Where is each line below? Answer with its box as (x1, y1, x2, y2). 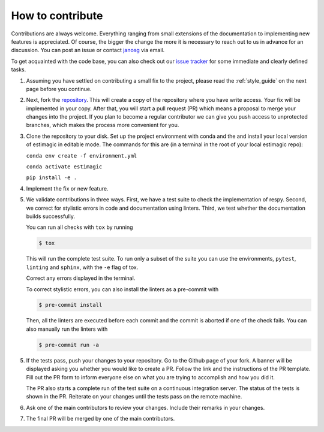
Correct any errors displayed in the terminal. (26, 274, 136, 282)
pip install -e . (26, 174, 77, 181)
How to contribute (11, 9, 103, 22)
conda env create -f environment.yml (26, 152, 137, 159)
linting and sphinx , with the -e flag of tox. (26, 264, 139, 271)
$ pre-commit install (38, 301, 103, 309)
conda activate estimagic (26, 164, 103, 170)
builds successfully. (26, 213, 75, 220)
